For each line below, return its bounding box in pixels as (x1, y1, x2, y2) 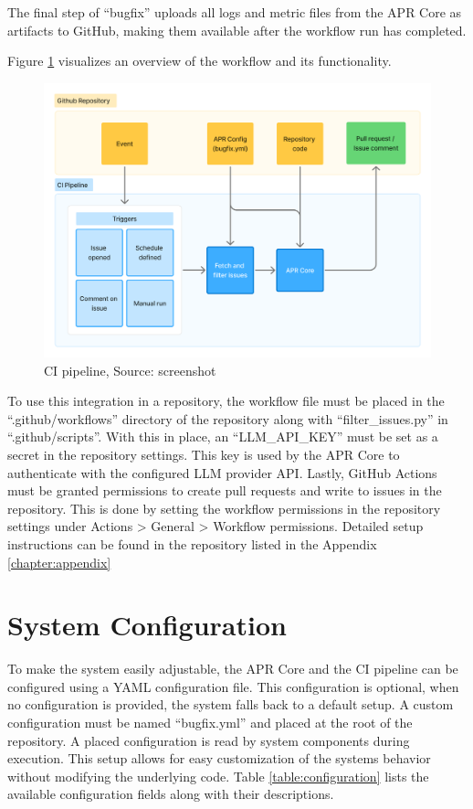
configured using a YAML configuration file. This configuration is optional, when (7, 676, 459, 696)
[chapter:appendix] (7, 552, 111, 571)
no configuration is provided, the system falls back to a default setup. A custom (7, 695, 454, 714)
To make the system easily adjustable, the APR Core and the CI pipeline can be (7, 659, 458, 678)
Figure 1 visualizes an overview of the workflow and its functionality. (7, 51, 392, 70)
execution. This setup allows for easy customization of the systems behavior (7, 749, 431, 768)
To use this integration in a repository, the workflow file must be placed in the (7, 391, 445, 410)
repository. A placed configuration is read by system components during (7, 730, 410, 750)
